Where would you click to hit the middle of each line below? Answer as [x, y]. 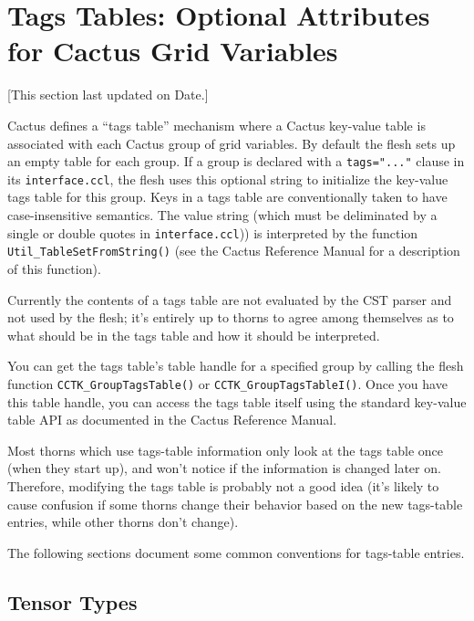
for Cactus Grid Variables [173, 51]
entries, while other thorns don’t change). [123, 522]
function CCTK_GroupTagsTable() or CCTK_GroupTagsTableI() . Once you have [227, 383]
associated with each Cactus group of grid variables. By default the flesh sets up [232, 143]
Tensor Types [72, 601]
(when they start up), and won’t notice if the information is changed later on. [224, 468]
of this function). [54, 268]
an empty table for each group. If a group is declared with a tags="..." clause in [236, 161]
